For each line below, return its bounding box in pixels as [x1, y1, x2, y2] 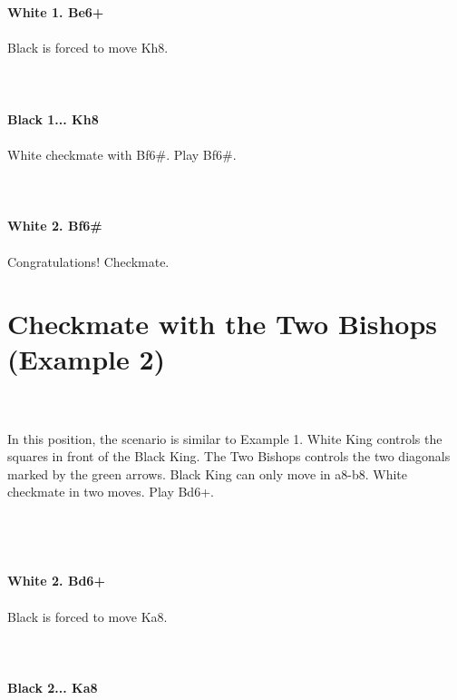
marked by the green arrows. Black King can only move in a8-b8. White [7, 464, 408, 483]
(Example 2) [7, 340, 166, 378]
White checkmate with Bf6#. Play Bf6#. [7, 144, 237, 163]
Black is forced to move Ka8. [7, 606, 168, 626]
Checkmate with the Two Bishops [7, 305, 438, 342]
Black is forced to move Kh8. [7, 38, 169, 57]
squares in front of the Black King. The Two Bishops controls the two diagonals [7, 447, 451, 466]
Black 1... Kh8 [7, 109, 99, 128]
